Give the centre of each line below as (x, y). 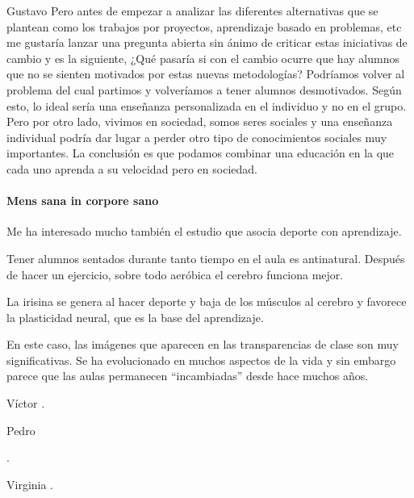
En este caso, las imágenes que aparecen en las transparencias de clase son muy (203, 344)
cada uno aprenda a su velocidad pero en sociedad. (132, 168)
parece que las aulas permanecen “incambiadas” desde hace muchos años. (188, 376)
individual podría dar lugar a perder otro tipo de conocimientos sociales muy (197, 137)
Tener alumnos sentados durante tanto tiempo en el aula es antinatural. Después (206, 258)
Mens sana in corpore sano (83, 201)
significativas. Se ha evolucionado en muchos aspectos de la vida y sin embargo (201, 360)
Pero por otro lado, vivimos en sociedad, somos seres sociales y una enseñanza (200, 121)
